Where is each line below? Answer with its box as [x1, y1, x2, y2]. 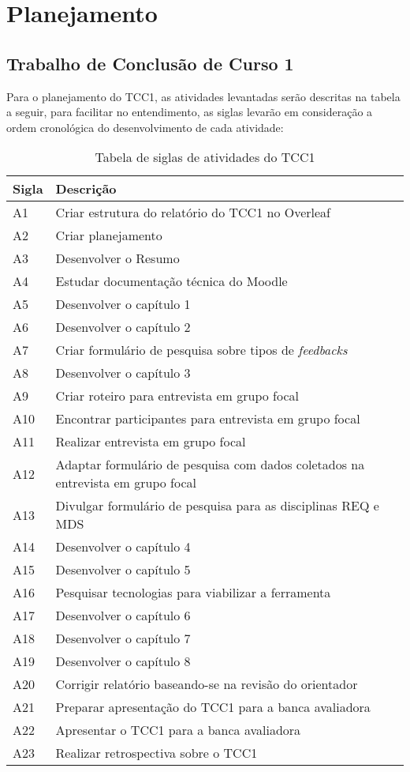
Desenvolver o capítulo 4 [55, 537, 191, 556]
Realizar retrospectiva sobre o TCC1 [55, 744, 258, 763]
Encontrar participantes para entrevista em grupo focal [55, 409, 360, 428]
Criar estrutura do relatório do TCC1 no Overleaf [55, 203, 330, 222]
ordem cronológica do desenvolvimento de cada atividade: [6, 119, 284, 135]
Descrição [55, 179, 117, 198]
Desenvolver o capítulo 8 [55, 652, 191, 671]
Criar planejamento [55, 226, 162, 245]
